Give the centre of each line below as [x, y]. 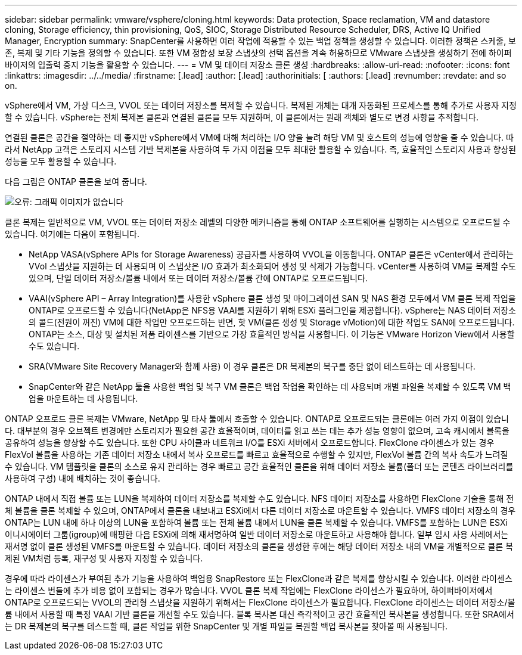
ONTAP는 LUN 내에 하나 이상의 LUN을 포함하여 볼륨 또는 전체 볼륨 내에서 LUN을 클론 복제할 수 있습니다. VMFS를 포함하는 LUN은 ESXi [256, 522]
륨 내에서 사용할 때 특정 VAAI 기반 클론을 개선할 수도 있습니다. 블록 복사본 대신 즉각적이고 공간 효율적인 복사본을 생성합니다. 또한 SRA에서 [260, 614]
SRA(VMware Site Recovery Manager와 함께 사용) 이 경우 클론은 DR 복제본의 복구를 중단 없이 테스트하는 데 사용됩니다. [252, 366]
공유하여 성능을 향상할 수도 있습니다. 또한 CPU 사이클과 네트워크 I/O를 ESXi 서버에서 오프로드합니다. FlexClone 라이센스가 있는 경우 [250, 443]
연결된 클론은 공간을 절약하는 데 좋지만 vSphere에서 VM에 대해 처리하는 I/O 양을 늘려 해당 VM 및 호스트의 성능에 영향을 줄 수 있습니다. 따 [259, 137]
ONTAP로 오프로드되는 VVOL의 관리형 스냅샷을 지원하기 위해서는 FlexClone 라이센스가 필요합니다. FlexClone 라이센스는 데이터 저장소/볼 [260, 602]
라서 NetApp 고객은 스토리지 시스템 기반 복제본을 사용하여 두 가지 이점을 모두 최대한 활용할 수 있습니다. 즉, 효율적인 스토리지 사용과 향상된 [261, 149]
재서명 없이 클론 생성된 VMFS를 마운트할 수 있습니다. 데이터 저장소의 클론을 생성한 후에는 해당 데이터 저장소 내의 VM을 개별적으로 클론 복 [259, 546]
